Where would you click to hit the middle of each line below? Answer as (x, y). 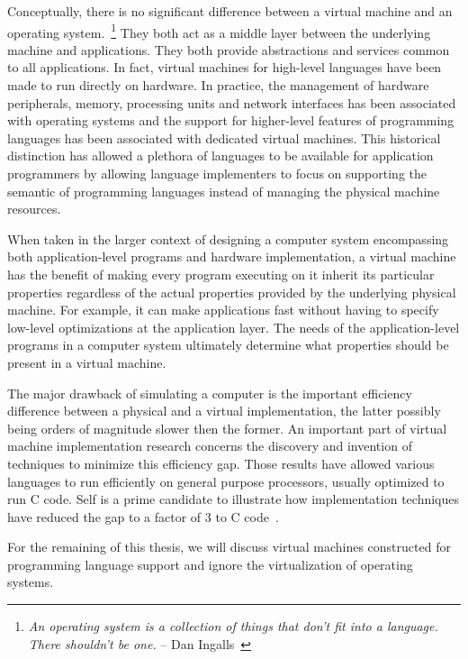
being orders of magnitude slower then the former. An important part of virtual (227, 428)
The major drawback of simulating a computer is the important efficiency (210, 393)
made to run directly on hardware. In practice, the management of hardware (218, 85)
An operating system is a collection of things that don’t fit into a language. (233, 626)
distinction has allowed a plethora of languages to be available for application (220, 156)
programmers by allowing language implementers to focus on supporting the (217, 173)
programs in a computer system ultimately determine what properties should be (228, 345)
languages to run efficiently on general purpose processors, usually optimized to (226, 481)
